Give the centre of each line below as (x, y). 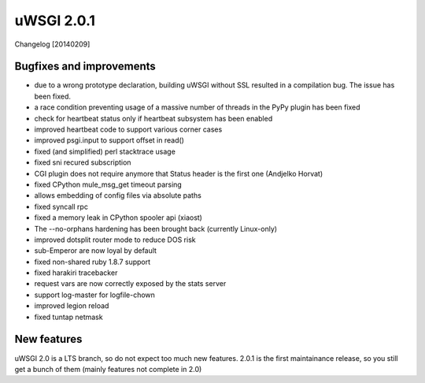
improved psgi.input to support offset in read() (109, 140)
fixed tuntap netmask (68, 317)
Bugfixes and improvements (85, 67)
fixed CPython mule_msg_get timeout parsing (108, 184)
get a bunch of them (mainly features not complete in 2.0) (108, 369)
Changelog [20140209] (52, 44)
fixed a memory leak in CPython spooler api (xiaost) (118, 218)
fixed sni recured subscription (83, 162)
